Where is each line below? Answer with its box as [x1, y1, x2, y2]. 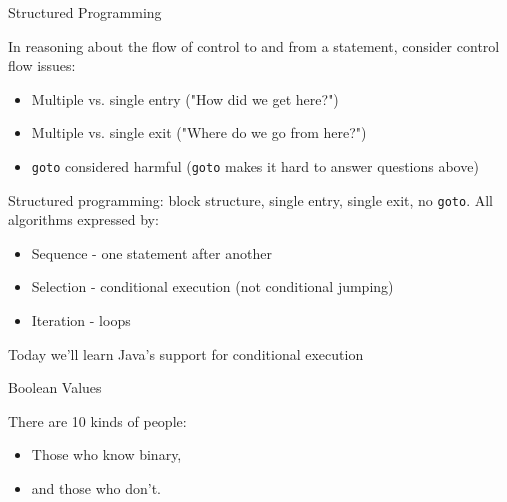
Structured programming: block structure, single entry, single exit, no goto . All [8, 189, 493, 210]
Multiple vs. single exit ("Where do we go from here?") [31, 122, 367, 143]
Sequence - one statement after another [31, 242, 272, 263]
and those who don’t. [31, 478, 162, 499]
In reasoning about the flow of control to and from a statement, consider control [8, 35, 500, 56]
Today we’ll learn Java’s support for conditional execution [8, 343, 364, 364]
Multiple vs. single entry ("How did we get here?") [31, 88, 339, 109]
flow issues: [8, 55, 76, 76]
